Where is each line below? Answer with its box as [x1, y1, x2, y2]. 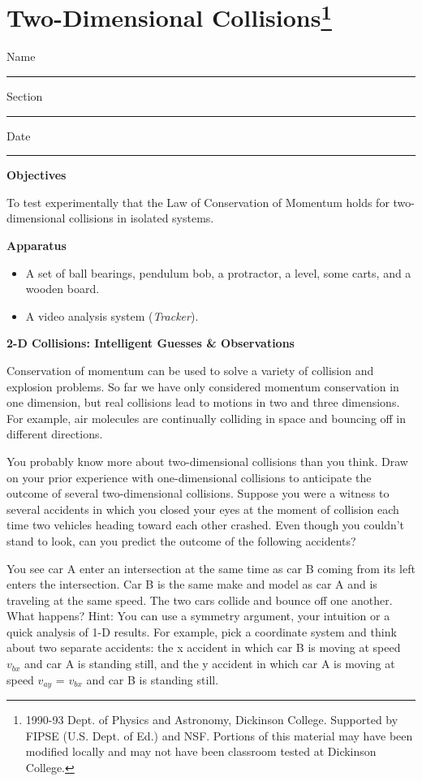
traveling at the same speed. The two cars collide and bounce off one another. [6, 591, 393, 608]
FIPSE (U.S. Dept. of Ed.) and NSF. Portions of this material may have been [25, 727, 413, 744]
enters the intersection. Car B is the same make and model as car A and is [6, 576, 377, 593]
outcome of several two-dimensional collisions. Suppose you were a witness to [6, 485, 390, 502]
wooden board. [25, 280, 100, 297]
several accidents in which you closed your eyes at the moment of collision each [6, 500, 399, 517]
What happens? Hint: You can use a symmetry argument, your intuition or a [6, 607, 390, 624]
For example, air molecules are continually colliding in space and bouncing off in [6, 409, 407, 426]
